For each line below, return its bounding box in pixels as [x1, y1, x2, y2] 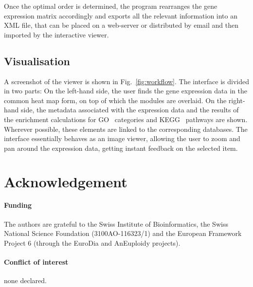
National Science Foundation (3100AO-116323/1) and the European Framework [4, 228, 242, 238]
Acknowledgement [4, 171, 127, 191]
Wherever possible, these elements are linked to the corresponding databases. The [4, 124, 248, 134]
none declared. [4, 275, 47, 286]
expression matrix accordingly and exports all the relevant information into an [4, 10, 238, 20]
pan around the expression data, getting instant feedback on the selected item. [4, 143, 238, 153]
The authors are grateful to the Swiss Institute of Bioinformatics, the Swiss [4, 218, 228, 229]
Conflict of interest [4, 256, 69, 267]
